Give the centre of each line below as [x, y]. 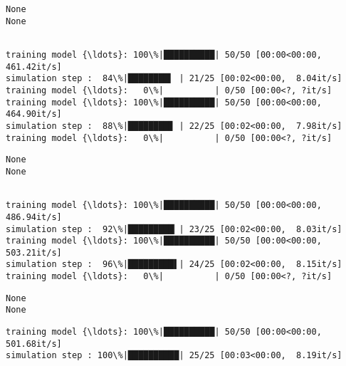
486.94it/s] [34, 217]
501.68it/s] [34, 344]
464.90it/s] [34, 114]
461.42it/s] [34, 67]
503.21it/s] [34, 252]
